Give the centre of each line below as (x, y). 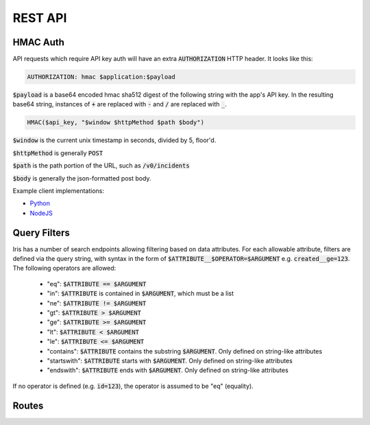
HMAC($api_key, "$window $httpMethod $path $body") (116, 123)
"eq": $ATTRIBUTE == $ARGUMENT (97, 284)
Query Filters (41, 232)
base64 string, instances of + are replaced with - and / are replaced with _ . (120, 104)
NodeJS (41, 213)
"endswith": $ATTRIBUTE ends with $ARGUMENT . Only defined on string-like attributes (168, 370)
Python (40, 203)
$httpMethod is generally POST (58, 153)
